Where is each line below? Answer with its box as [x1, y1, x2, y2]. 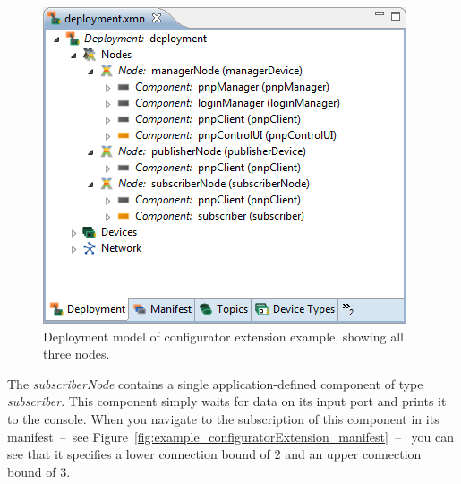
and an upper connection [285, 445, 422, 463]
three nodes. [43, 344, 110, 363]
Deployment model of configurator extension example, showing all [43, 326, 404, 345]
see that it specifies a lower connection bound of [7, 445, 270, 463]
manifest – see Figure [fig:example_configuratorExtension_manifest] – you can [7, 427, 455, 445]
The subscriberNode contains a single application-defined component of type [7, 374, 423, 393]
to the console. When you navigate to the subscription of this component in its [7, 409, 440, 428]
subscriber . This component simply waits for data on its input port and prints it [7, 392, 447, 411]
